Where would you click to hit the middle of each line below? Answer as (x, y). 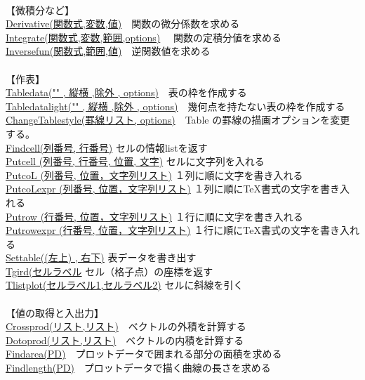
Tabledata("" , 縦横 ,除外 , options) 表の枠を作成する (126, 92)
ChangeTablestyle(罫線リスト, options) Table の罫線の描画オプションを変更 (178, 120)
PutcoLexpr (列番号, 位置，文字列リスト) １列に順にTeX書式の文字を (163, 189)
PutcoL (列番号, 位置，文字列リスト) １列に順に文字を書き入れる (154, 175)
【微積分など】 (40, 9)
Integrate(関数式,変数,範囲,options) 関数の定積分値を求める (144, 37)
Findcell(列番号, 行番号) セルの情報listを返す (107, 147)
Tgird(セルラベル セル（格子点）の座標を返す (109, 271)
